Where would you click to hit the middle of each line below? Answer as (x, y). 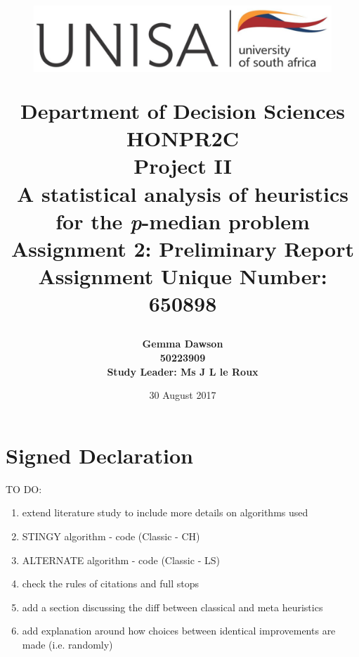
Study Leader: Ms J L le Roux (183, 371)
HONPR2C (183, 138)
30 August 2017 (183, 395)
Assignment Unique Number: (183, 276)
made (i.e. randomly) (67, 644)
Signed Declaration (99, 455)
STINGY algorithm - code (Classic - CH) (111, 536)
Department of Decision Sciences (183, 110)
